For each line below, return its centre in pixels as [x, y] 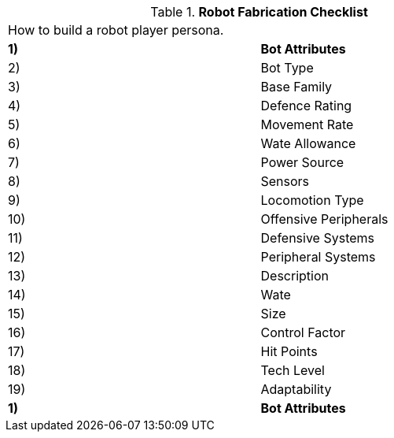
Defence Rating [306, 106]
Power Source [302, 162]
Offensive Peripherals [324, 219]
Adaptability [296, 389]
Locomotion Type [312, 200]
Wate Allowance [308, 143]
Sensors [285, 181]
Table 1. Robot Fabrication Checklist [259, 12]
